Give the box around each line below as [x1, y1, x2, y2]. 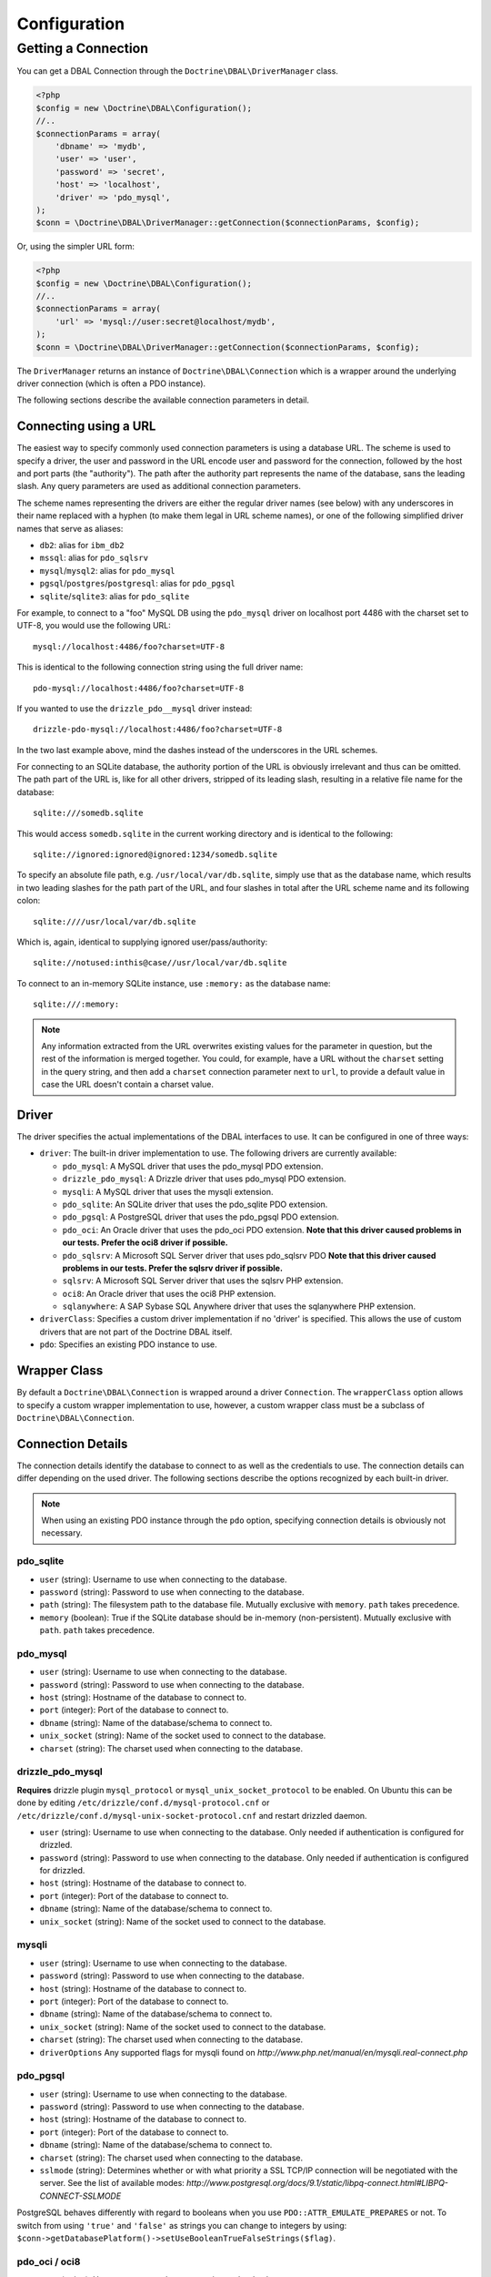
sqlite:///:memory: [33, 999, 120, 1010]
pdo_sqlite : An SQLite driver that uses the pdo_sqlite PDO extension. [62, 1199, 328, 1210]
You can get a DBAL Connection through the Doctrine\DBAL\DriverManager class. [16, 66, 338, 77]
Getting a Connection [16, 40, 149, 56]
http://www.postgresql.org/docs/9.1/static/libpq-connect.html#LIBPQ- [186, 2178, 449, 2189]
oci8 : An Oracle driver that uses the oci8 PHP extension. [62, 1288, 276, 1299]
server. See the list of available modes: [39, 2178, 185, 2189]
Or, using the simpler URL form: [16, 241, 135, 252]
